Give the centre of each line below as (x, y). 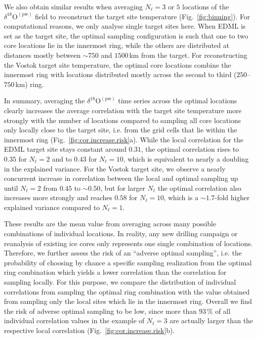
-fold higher (232, 197)
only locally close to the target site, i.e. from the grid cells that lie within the (121, 130)
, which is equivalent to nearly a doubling (186, 158)
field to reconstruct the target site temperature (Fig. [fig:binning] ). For (142, 16)
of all (223, 311)
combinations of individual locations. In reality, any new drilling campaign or (121, 233)
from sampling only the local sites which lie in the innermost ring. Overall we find (128, 301)
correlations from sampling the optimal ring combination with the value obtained (127, 291)
